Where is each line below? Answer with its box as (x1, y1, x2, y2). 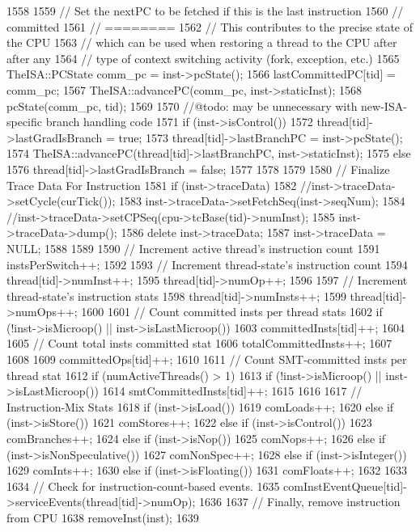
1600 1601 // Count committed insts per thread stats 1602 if (81, 303, 383, 320)
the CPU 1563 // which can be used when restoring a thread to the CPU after (6, 34, 397, 51)
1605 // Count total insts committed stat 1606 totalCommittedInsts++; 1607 (6, 335, 392, 352)
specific (6, 113, 43, 130)
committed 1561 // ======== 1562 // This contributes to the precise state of (6, 18, 414, 35)
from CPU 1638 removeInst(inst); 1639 (6, 509, 199, 526)
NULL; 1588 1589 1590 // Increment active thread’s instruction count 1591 (6, 239, 380, 256)
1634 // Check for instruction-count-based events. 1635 (6, 477, 280, 494)
